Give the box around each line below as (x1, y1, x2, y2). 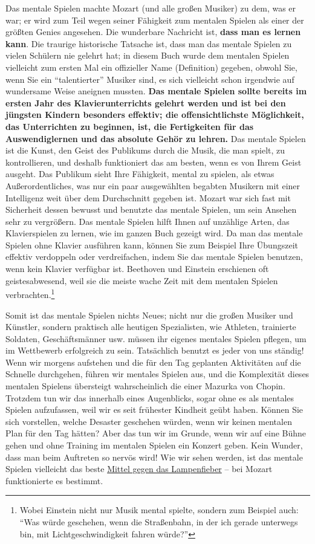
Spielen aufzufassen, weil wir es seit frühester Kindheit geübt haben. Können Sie (5, 403, 304, 416)
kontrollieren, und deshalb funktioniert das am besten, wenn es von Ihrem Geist (5, 155, 302, 168)
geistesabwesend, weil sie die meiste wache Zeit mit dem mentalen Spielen (5, 274, 278, 287)
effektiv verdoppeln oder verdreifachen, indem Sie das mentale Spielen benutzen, (5, 250, 303, 263)
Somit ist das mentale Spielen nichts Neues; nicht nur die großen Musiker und (5, 308, 293, 321)
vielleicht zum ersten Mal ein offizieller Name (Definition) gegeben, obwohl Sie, (5, 60, 297, 73)
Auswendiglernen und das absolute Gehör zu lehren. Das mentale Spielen (5, 132, 306, 144)
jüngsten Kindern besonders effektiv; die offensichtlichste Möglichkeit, (5, 108, 304, 121)
